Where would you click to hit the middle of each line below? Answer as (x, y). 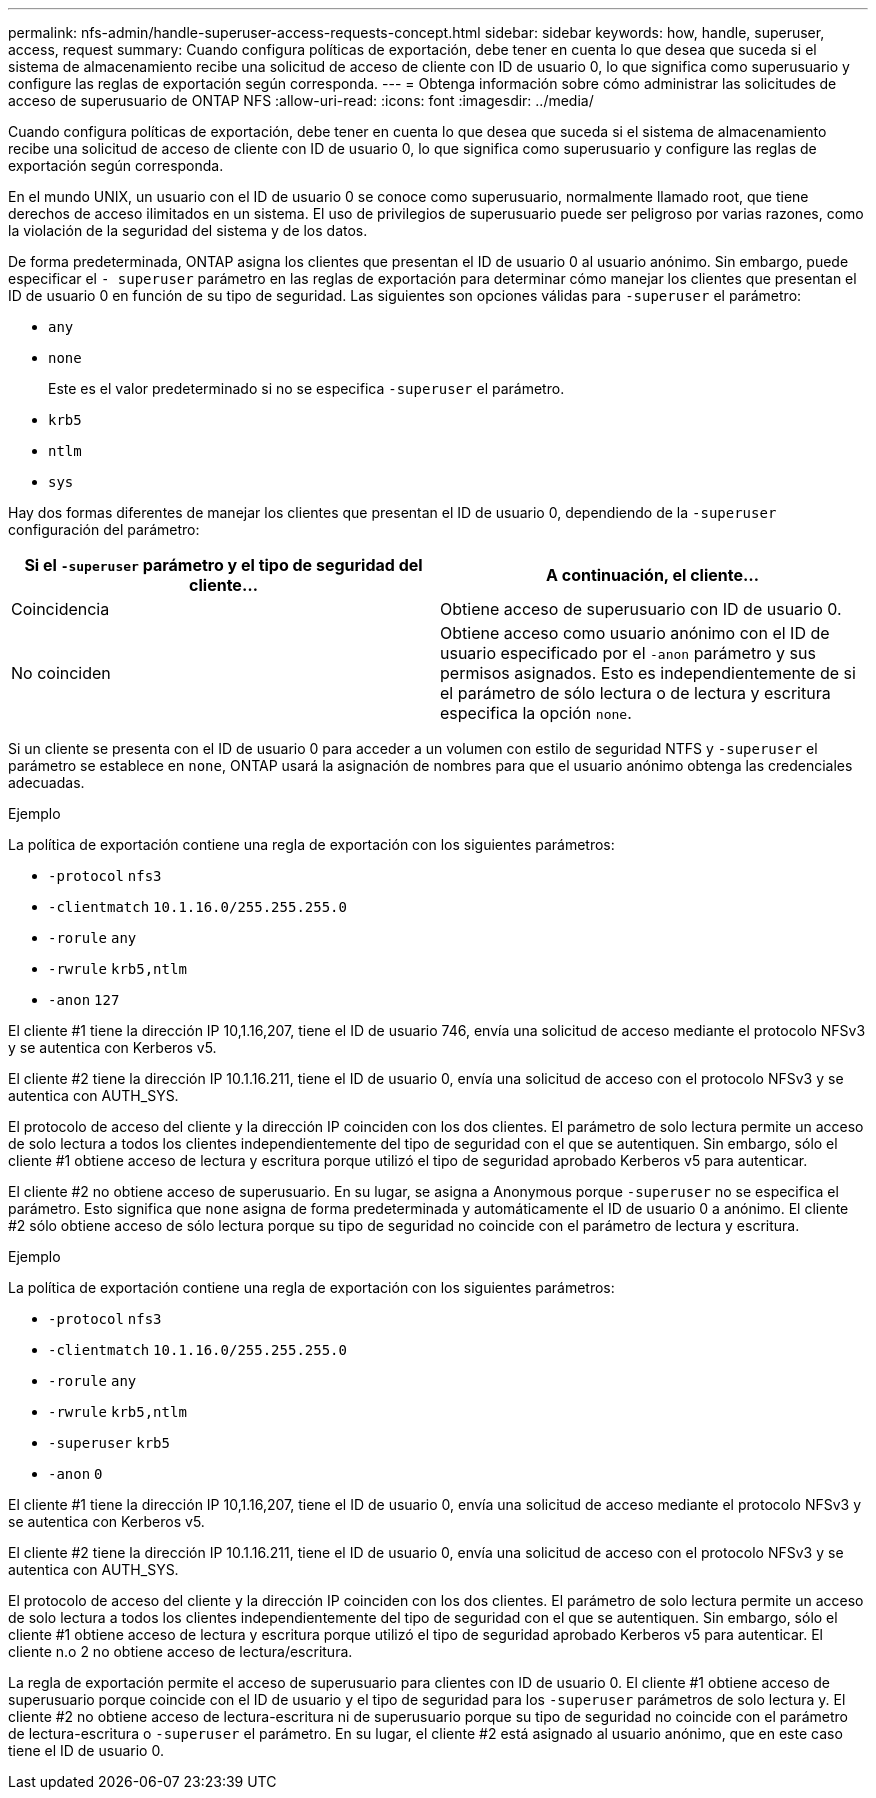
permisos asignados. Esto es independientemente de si (648, 673)
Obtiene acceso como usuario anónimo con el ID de (635, 633)
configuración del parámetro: (104, 529)
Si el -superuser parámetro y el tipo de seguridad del (223, 565)
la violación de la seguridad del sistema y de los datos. (188, 230)
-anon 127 (84, 1000)
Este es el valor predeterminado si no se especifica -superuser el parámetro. (306, 388)
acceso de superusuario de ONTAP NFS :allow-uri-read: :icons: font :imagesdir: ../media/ (301, 100)
